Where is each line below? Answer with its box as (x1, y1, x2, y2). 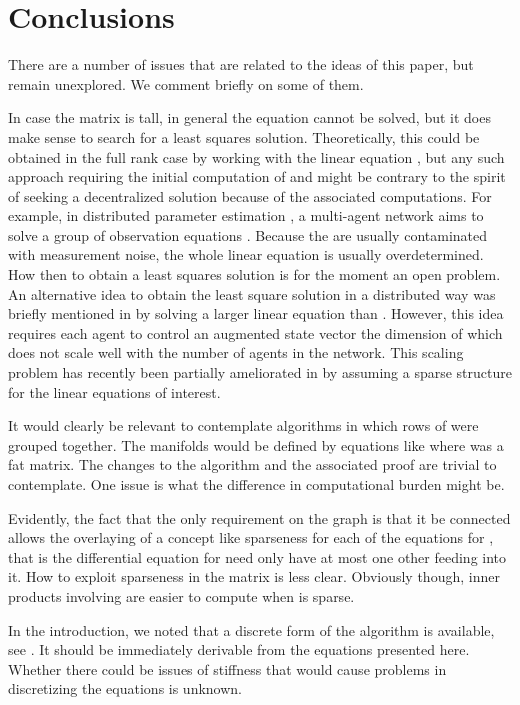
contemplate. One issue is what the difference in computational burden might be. (8, 474, 505, 494)
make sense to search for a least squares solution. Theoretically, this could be (8, 126, 480, 147)
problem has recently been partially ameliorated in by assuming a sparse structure (8, 362, 512, 383)
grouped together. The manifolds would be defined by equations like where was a (8, 434, 504, 455)
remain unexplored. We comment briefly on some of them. (8, 73, 364, 94)
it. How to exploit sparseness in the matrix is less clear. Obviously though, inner (8, 566, 500, 587)
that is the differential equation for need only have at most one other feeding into (8, 546, 507, 567)
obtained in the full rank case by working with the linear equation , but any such (8, 146, 505, 167)
